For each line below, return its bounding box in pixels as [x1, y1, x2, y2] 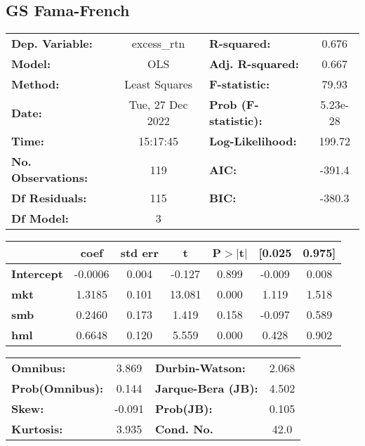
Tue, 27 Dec [128, 96, 188, 113]
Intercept [11, 265, 63, 282]
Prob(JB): [154, 400, 213, 417]
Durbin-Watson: [154, 360, 246, 376]
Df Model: [11, 210, 69, 227]
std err [120, 244, 159, 261]
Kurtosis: [11, 421, 63, 438]
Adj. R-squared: [208, 55, 299, 72]
